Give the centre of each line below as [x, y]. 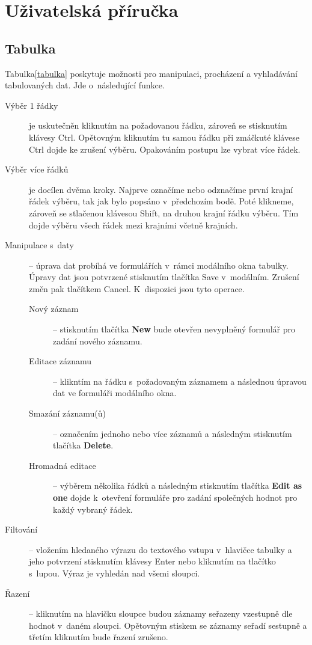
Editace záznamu [60, 361]
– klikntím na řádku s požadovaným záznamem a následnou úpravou [180, 381]
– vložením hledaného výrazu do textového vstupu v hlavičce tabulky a [161, 549]
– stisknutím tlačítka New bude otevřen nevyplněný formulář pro [174, 329]
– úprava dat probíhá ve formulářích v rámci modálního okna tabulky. [159, 265]
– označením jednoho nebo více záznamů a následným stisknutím [173, 433]
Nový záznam [54, 309]
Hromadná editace [63, 465]
